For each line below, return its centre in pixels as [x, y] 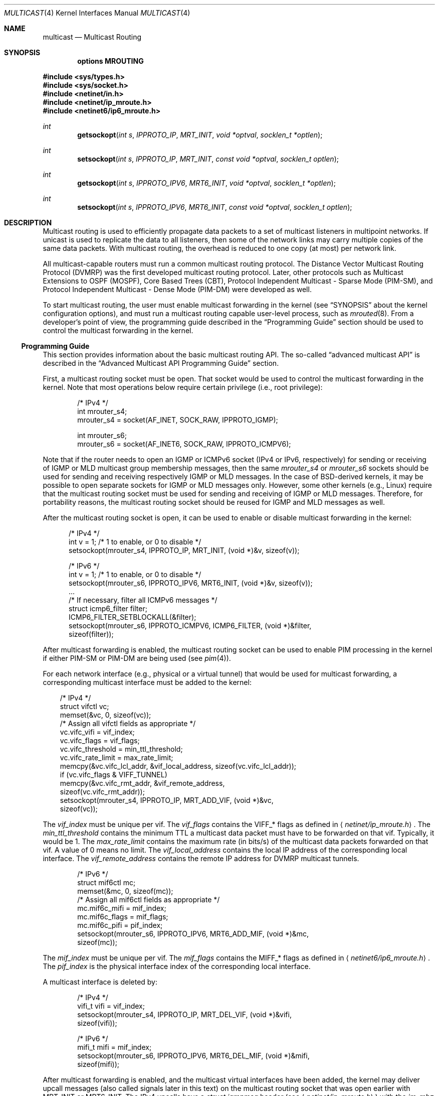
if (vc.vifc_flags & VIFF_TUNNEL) [114, 775]
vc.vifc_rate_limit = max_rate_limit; [117, 758]
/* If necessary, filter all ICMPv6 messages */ [143, 600]
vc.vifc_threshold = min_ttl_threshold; [121, 749]
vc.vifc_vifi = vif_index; [97, 732]
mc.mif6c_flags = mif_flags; [123, 917]
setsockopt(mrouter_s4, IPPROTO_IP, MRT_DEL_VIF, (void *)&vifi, [184, 1014]
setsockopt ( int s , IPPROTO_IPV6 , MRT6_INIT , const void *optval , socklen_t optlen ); [215, 207]
